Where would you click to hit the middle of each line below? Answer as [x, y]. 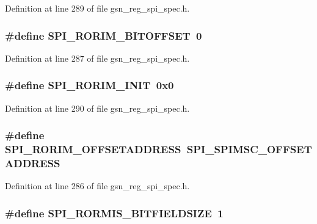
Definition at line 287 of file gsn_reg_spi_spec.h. [97, 58]
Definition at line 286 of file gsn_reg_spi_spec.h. [97, 186]
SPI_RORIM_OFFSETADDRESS [93, 149]
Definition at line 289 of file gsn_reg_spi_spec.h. [97, 8]
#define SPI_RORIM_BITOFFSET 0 [104, 35]
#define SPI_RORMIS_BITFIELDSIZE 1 [114, 213]
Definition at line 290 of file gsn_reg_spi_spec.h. [97, 108]
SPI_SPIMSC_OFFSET [249, 149]
